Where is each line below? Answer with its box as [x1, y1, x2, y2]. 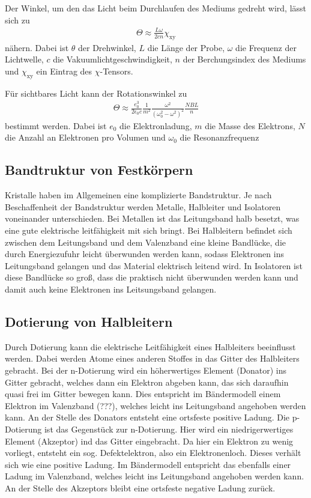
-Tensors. [100, 64, 133, 77]
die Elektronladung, [119, 119, 192, 132]
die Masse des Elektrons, [205, 119, 295, 132]
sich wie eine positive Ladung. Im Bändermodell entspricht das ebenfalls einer [5, 458, 291, 470]
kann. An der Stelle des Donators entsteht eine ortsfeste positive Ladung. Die [5, 411, 290, 424]
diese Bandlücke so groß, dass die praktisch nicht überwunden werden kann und [5, 271, 298, 284]
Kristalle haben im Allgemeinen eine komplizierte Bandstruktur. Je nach [5, 189, 272, 201]
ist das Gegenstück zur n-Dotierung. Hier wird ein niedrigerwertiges [44, 422, 294, 435]
